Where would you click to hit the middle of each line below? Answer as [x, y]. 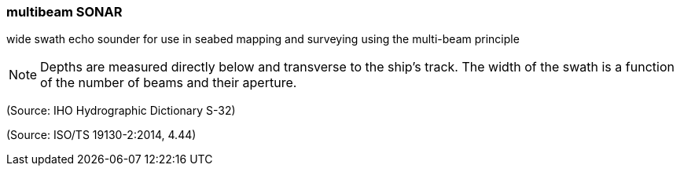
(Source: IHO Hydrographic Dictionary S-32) [121, 111]
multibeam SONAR [64, 12]
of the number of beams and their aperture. [169, 83]
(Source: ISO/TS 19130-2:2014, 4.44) [101, 135]
